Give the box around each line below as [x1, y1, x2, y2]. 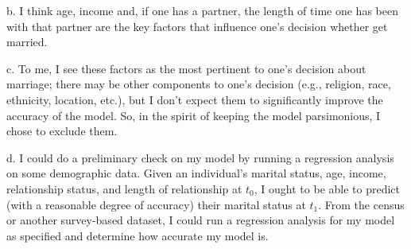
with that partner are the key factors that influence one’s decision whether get [6, 18, 388, 34]
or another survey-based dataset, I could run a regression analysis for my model [6, 212, 395, 228]
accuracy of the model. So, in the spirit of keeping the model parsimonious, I [6, 107, 381, 123]
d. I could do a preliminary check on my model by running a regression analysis [6, 149, 394, 165]
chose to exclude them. [6, 123, 118, 139]
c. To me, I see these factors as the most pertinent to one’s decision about [6, 60, 366, 76]
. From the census [318, 196, 405, 212]
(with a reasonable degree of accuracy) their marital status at [6, 196, 306, 212]
